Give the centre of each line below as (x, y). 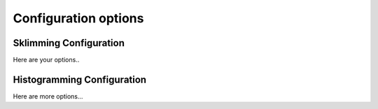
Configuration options (78, 18)
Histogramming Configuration (80, 79)
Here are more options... (48, 96)
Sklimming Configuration (69, 43)
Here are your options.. (46, 60)
